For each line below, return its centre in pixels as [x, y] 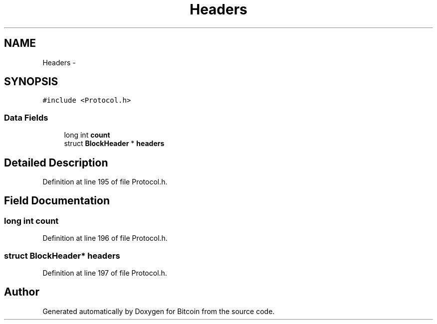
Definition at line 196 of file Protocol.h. [105, 238]
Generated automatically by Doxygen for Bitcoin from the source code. [159, 311]
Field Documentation [57, 201]
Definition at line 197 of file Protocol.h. [105, 273]
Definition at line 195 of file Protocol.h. [105, 182]
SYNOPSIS [31, 82]
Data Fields [26, 117]
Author [22, 292]
